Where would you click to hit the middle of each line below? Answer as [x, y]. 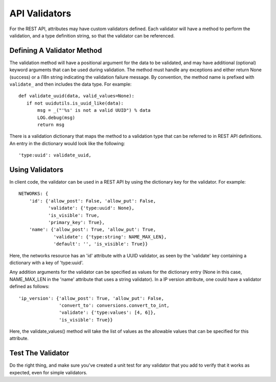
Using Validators [37, 169]
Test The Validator [39, 353]
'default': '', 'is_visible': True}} [101, 244]
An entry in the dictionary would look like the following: [67, 143]
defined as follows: [29, 287]
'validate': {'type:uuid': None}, [91, 208]
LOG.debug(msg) [56, 117]
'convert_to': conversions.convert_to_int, [114, 305]
